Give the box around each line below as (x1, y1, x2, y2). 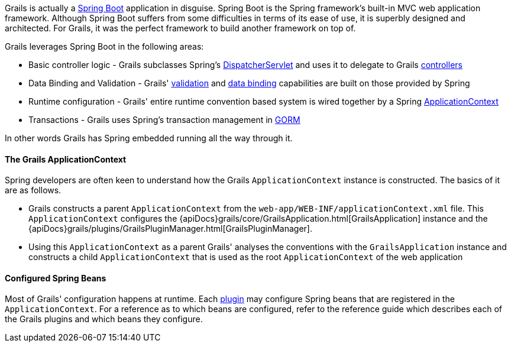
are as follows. (5, 185, 62, 196)
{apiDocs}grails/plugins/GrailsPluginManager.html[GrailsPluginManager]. (28, 223, 312, 234)
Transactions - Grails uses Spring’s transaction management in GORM (28, 115, 300, 125)
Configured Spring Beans (5, 273, 106, 283)
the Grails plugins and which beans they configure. (5, 314, 203, 325)
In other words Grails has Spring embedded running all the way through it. (5, 133, 293, 143)
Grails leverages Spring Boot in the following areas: (5, 41, 204, 51)
